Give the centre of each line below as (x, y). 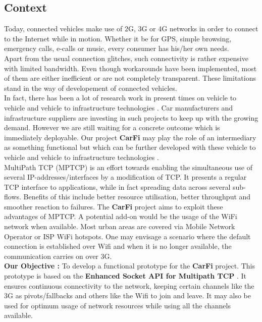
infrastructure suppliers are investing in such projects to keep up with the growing (131, 117)
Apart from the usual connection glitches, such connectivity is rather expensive (126, 58)
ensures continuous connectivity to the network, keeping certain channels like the (129, 285)
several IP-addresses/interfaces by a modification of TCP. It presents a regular (125, 177)
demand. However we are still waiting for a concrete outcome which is (112, 127)
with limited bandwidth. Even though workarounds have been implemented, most (130, 68)
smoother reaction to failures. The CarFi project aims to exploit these (114, 206)
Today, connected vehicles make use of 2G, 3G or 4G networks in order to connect (131, 29)
